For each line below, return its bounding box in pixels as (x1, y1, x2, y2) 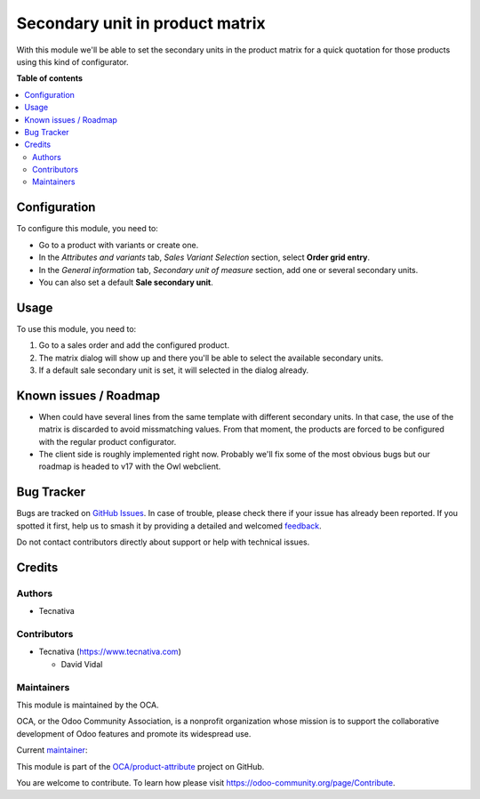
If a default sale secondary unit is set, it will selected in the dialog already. (38, 365, 309, 375)
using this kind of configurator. (16, 56, 129, 67)
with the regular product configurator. (38, 436, 177, 447)
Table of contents (16, 73, 84, 84)
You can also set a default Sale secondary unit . (38, 277, 213, 287)
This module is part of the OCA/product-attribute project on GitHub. (16, 761, 265, 771)
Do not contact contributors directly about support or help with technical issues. (16, 537, 310, 547)
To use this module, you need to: (16, 323, 137, 334)
